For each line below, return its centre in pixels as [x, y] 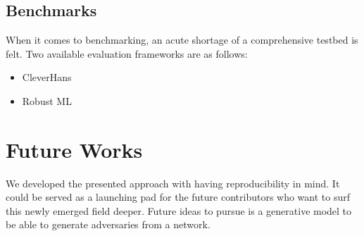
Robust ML [47, 100]
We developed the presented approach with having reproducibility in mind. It [173, 183]
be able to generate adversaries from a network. [108, 224]
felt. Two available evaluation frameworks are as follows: [127, 53]
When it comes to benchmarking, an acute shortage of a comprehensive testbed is [182, 40]
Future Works [74, 149]
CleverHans [47, 77]
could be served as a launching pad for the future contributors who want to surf [178, 197]
